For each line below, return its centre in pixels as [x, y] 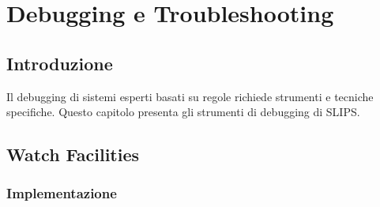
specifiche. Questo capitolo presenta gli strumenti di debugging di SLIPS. [183, 112]
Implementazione [62, 193]
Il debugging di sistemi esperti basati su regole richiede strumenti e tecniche [190, 96]
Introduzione [60, 63]
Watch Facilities [73, 154]
